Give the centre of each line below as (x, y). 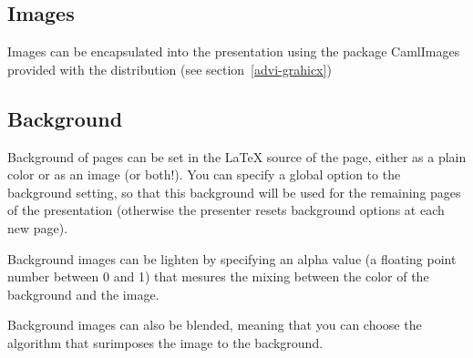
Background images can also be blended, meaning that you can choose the (215, 325)
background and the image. (83, 294)
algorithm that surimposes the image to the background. (165, 342)
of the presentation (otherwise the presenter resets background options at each (226, 210)
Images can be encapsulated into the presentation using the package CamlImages (234, 51)
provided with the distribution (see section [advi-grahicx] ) (170, 69)
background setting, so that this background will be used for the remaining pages (234, 192)
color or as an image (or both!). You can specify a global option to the (204, 174)
